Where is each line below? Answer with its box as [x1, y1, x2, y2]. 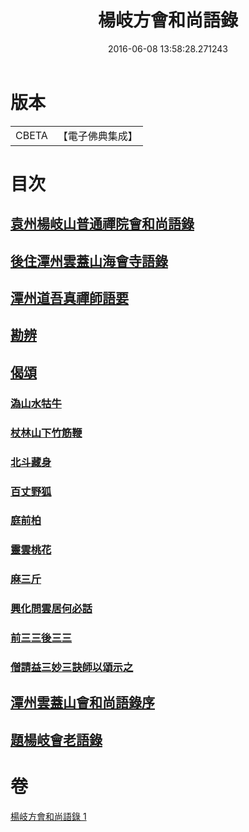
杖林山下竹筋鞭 [10, 426, 83, 440]
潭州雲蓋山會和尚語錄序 [10, 694, 155, 711]
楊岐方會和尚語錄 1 [10, 810, 87, 822]
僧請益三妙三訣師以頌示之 [10, 661, 134, 675]
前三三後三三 [10, 631, 73, 645]
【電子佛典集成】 [57, 129, 138, 143]
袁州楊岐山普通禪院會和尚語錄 [10, 216, 195, 233]
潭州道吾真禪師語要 [10, 290, 129, 307]
